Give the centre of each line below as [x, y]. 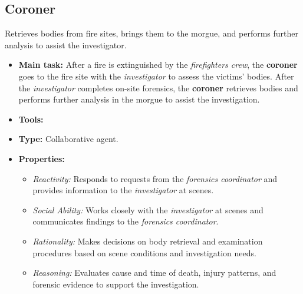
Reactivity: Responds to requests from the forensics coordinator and [155, 178]
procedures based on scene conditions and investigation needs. [144, 252]
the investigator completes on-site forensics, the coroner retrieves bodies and [158, 87]
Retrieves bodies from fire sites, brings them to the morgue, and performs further [152, 33]
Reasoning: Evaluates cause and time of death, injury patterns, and [154, 272]
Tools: [31, 119]
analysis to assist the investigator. [66, 44]
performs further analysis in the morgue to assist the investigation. [139, 99]
